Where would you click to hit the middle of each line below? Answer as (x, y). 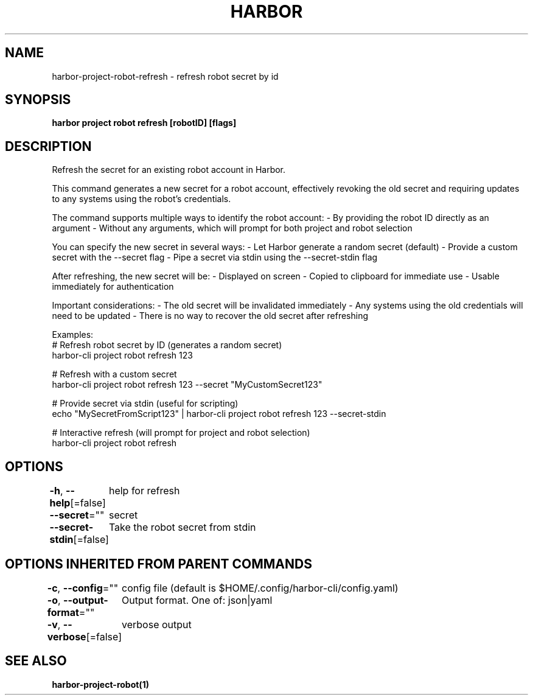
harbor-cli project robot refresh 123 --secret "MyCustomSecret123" (187, 385)
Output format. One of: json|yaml (197, 600)
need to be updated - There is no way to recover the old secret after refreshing (210, 316)
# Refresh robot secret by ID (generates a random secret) (167, 345)
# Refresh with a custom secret (114, 374)
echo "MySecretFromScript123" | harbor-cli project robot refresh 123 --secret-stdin (219, 414)
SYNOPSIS (38, 100)
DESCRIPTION (48, 146)
